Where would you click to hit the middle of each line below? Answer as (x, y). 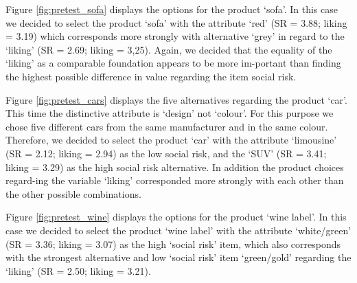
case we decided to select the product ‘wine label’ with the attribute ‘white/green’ (178, 230)
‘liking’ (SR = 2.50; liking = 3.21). (78, 270)
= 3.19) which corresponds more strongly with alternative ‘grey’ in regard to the (175, 36)
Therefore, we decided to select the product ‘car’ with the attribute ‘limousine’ (171, 140)
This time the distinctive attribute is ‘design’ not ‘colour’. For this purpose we (170, 113)
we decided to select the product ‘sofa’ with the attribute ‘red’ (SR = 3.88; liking (176, 22)
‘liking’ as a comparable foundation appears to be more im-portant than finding (173, 63)
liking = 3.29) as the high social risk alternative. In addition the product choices (175, 167)
